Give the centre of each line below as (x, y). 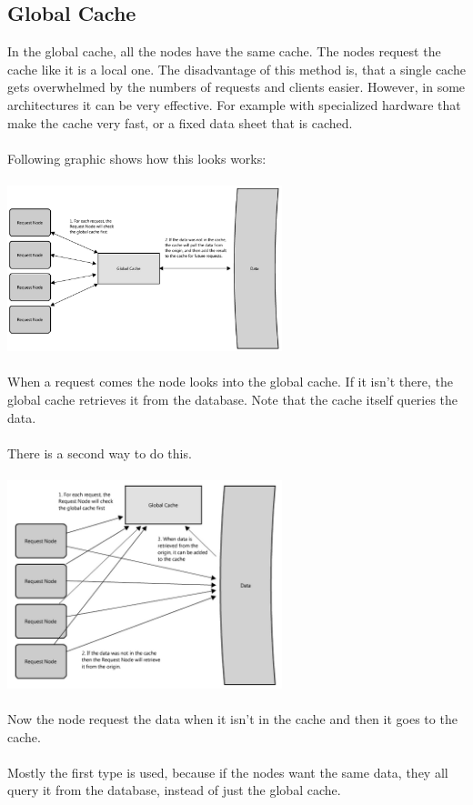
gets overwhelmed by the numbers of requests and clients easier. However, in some (236, 87)
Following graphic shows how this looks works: (137, 158)
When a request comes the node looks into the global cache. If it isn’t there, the (230, 382)
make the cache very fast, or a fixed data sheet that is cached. (180, 122)
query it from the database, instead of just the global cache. (174, 790)
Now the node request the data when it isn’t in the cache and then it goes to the (232, 719)
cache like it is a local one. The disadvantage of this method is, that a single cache (236, 69)
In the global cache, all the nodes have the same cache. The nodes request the (224, 51)
